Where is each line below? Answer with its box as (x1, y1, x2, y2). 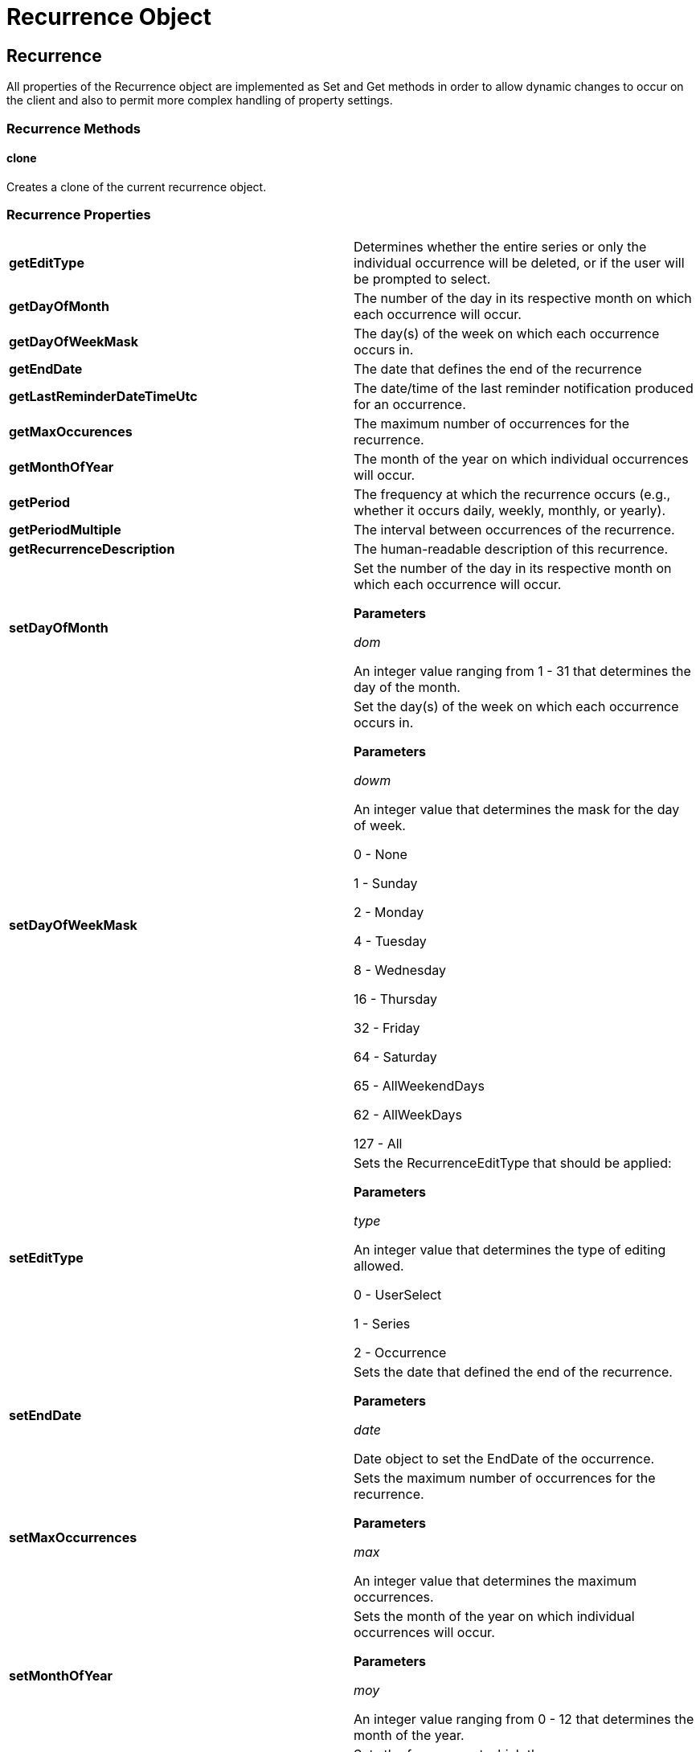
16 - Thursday (354, 990, 438, 1007)
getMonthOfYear (9, 458, 114, 475)
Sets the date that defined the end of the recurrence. (354, 1363, 673, 1380)
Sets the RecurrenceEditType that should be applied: (354, 1154, 672, 1171)
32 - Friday (354, 1019, 420, 1036)
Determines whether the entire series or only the (354, 238, 647, 255)
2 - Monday (354, 903, 424, 920)
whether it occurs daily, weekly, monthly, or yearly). (354, 501, 665, 518)
